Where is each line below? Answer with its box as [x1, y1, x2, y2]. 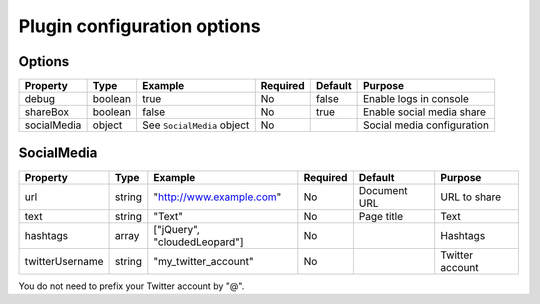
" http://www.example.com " [153, 190, 282, 204]
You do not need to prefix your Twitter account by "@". [18, 280, 245, 292]
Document [358, 183, 409, 197]
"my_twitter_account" [153, 254, 254, 268]
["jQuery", [153, 222, 200, 236]
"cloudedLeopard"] [153, 235, 244, 249]
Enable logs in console [363, 92, 470, 106]
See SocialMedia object [141, 118, 250, 132]
